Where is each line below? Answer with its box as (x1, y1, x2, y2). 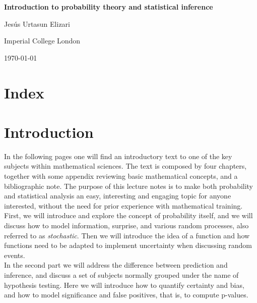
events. (4, 249, 25, 260)
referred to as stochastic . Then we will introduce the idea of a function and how (4, 230, 250, 240)
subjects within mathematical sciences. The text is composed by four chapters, (4, 161, 247, 171)
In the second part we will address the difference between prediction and (4, 260, 228, 270)
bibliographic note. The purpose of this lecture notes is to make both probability (4, 180, 253, 191)
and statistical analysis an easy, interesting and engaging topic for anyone (4, 190, 231, 201)
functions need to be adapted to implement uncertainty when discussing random (4, 240, 252, 250)
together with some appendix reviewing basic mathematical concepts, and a (4, 171, 238, 181)
